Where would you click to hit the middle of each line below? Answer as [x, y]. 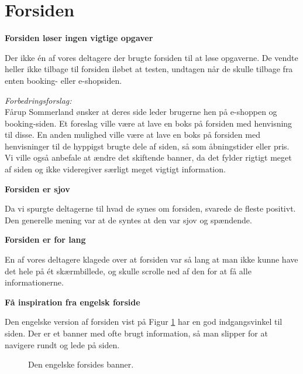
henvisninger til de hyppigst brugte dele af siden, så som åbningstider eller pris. [147, 146]
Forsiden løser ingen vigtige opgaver [79, 38]
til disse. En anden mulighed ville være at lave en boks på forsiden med [132, 135]
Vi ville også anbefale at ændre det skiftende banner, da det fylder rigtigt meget [148, 157]
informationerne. [34, 282]
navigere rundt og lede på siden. [62, 344]
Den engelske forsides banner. [81, 364]
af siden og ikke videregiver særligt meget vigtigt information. [115, 169]
